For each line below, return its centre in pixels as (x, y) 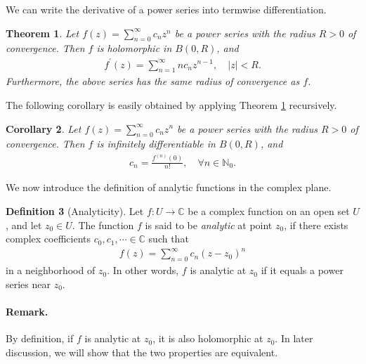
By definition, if (40, 338)
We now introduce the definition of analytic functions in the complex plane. (169, 187)
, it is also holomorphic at (208, 338)
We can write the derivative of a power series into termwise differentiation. (166, 9)
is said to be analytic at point (209, 225)
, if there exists (316, 225)
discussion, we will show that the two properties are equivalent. (142, 352)
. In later (294, 338)
